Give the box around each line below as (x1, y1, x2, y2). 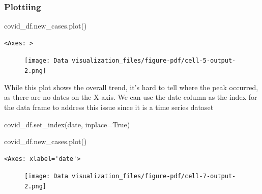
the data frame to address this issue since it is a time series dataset (4, 101, 214, 112)
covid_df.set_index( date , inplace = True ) (4, 119, 130, 129)
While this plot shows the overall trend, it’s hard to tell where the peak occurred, (4, 81, 258, 92)
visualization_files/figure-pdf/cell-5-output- (72, 57, 236, 65)
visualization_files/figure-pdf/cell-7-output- (72, 173, 236, 180)
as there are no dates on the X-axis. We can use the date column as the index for (4, 92, 257, 102)
